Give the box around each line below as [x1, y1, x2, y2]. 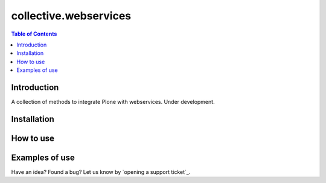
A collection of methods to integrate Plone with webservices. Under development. [11, 98, 215, 106]
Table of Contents [11, 30, 57, 37]
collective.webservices [11, 9, 132, 22]
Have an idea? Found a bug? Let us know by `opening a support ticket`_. [11, 168, 191, 175]
